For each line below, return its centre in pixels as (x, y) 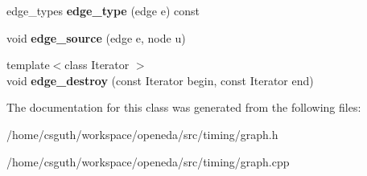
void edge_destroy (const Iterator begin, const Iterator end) (160, 80)
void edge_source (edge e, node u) (96, 37)
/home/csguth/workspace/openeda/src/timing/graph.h (142, 134)
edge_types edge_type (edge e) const (103, 10)
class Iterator (97, 65)
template (28, 65)
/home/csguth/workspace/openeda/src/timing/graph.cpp (148, 161)
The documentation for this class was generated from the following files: (184, 107)
